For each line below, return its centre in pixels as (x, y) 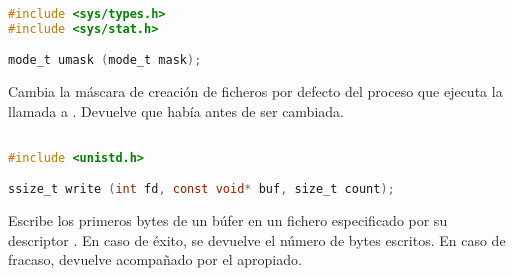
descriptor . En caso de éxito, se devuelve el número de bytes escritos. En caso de (257, 239)
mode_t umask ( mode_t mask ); (105, 60)
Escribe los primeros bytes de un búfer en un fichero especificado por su (228, 220)
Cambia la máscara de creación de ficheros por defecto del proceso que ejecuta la (255, 91)
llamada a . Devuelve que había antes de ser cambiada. (176, 110)
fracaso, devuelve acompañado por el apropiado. (155, 259)
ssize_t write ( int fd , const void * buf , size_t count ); (201, 189)
